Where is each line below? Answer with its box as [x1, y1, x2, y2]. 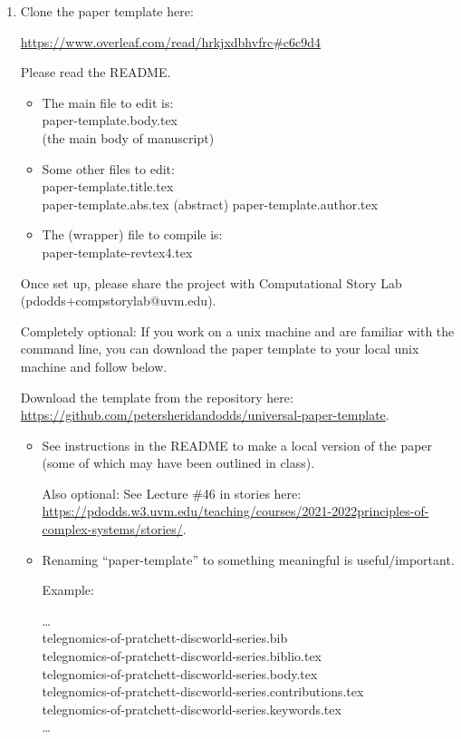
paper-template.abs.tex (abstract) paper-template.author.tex [42, 194, 379, 213]
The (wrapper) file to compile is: [42, 225, 223, 244]
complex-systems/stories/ [42, 520, 183, 539]
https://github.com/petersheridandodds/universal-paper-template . [20, 405, 389, 424]
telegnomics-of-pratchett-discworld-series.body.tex [42, 664, 318, 683]
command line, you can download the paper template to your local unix [20, 339, 419, 358]
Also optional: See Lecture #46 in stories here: [42, 483, 302, 502]
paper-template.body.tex [42, 111, 178, 130]
